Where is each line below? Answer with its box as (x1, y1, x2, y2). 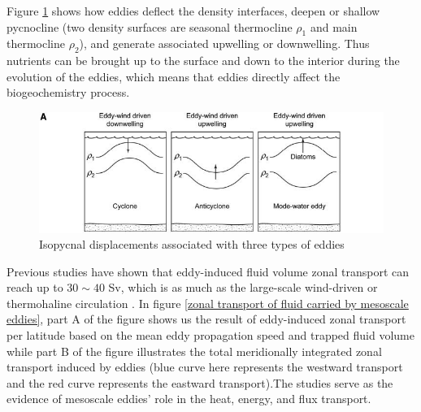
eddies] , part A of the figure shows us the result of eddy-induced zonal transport (7, 310, 406, 327)
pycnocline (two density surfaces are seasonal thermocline (7, 18, 293, 35)
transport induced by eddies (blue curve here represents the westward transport (7, 358, 403, 375)
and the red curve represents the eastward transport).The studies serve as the (7, 374, 393, 391)
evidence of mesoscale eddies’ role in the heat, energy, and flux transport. (7, 390, 371, 407)
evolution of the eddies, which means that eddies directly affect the (7, 67, 341, 85)
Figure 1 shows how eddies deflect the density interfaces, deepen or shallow (7, 2, 380, 19)
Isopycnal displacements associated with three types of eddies (39, 236, 345, 253)
